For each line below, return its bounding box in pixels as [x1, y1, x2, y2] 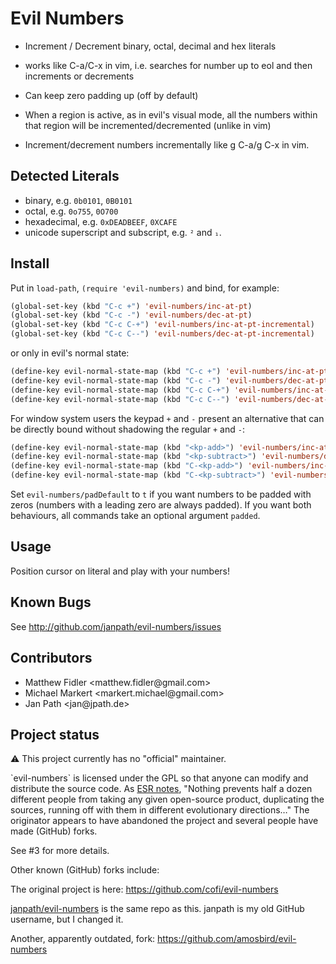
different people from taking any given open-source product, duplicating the [10, 793, 325, 806]
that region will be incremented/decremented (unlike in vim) [24, 119, 272, 131]
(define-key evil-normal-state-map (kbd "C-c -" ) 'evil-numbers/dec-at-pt [10, 375, 329, 386]
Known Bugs [10, 594, 92, 611]
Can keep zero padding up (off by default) [24, 89, 199, 101]
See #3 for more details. [10, 845, 110, 857]
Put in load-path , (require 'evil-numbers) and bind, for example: [10, 282, 280, 294]
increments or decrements [24, 70, 135, 82]
